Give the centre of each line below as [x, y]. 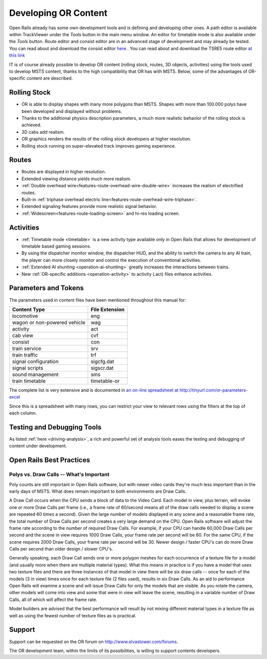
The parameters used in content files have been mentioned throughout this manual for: [98, 300]
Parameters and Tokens [46, 288]
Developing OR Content [58, 13]
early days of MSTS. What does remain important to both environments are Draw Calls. [98, 491]
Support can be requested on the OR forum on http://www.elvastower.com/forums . [93, 642]
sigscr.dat [102, 368]
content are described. [50, 78]
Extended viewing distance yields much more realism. [76, 179]
